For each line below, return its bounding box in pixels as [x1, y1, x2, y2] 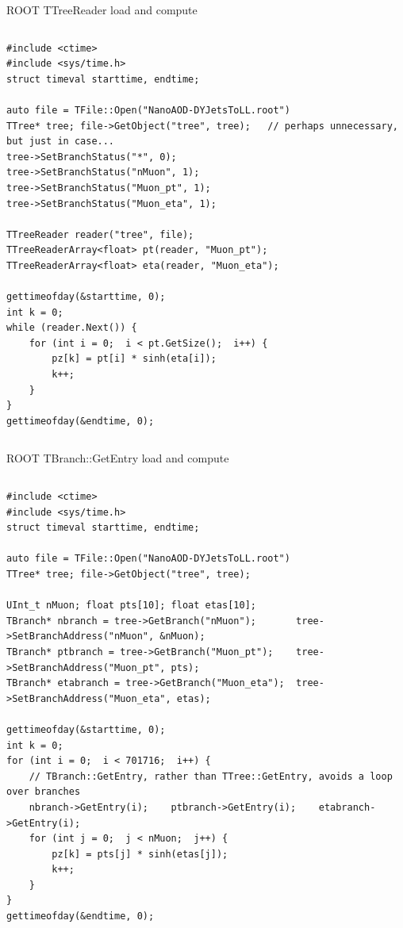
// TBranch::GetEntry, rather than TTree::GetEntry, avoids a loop [29, 770, 393, 782]
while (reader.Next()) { [6, 322, 137, 334]
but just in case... [6, 136, 115, 148]
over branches [6, 786, 81, 798]
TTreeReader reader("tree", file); [6, 228, 194, 240]
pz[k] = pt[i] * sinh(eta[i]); [52, 353, 217, 365]
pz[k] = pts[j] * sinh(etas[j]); [52, 848, 228, 860]
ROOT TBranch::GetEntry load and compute [6, 450, 229, 466]
